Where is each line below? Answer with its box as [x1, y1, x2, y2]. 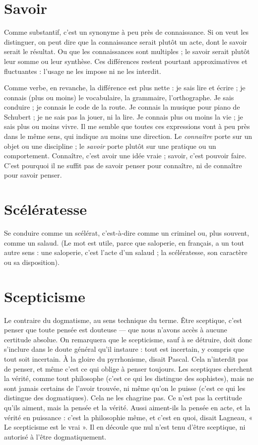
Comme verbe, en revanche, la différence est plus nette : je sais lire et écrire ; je [4, 82, 246, 93]
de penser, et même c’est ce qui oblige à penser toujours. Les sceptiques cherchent [4, 363, 253, 374]
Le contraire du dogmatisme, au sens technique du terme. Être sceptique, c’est [4, 315, 242, 325]
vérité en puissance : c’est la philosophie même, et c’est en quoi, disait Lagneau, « [4, 412, 253, 422]
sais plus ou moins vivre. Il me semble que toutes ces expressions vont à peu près [4, 121, 250, 131]
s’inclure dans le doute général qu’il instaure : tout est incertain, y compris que [4, 344, 244, 354]
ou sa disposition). [4, 256, 60, 267]
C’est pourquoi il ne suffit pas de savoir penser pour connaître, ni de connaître [4, 160, 242, 170]
